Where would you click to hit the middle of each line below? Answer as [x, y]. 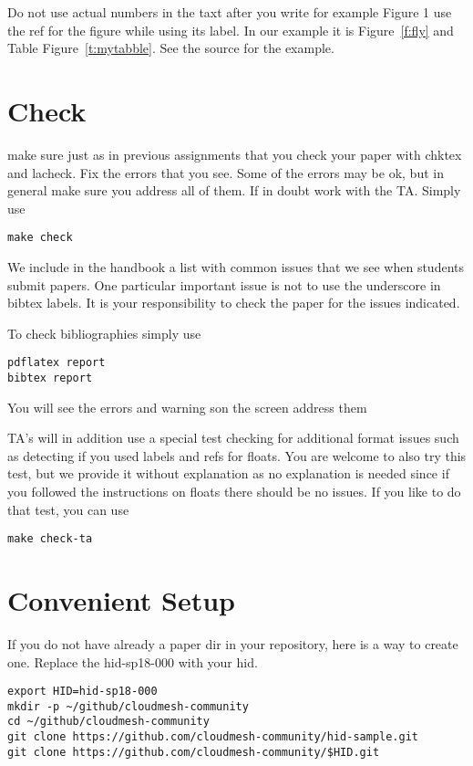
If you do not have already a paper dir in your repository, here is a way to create [233, 643]
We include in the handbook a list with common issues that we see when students [236, 266]
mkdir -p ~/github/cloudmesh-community [128, 706]
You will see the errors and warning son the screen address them [187, 407]
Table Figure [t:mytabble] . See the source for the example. [171, 48]
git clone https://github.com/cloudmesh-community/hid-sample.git [213, 737]
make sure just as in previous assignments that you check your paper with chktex [235, 154]
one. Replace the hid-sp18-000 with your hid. [133, 661]
